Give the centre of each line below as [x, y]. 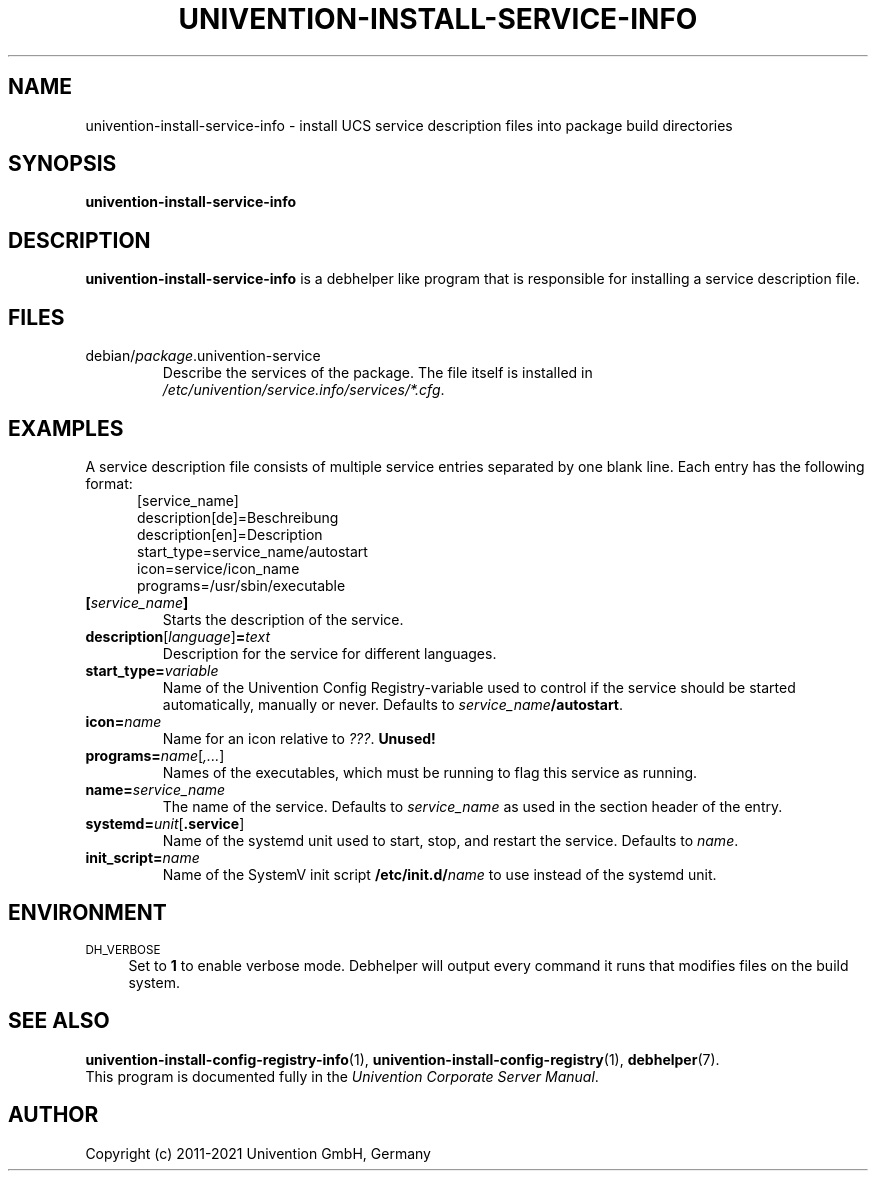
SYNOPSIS [62, 164]
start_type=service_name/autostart [252, 551]
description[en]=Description [230, 534]
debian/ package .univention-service [203, 356]
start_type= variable [152, 670]
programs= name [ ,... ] [155, 755]
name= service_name [155, 789]
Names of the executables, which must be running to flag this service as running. [430, 772]
